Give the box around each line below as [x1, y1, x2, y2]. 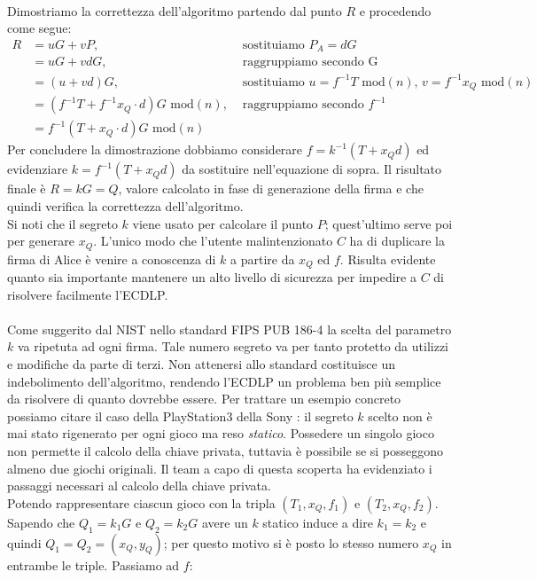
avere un [201, 513, 248, 531]
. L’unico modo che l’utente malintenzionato [93, 231, 333, 250]
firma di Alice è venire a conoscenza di [7, 249, 216, 268]
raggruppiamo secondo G [242, 56, 378, 69]
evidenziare [7, 160, 68, 178]
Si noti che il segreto [7, 214, 118, 232]
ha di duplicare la [349, 231, 445, 250]
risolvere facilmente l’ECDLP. [7, 285, 168, 303]
